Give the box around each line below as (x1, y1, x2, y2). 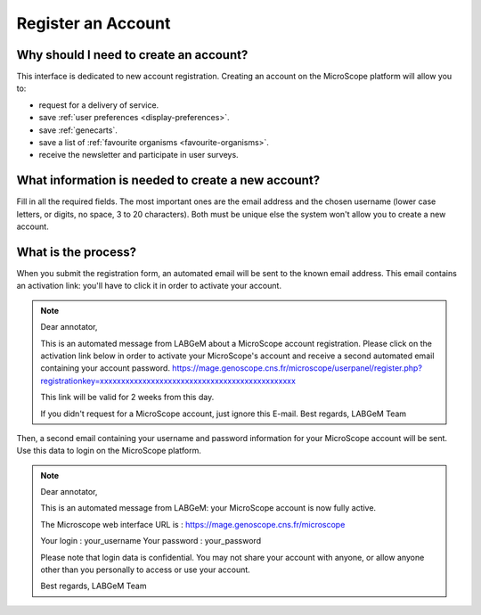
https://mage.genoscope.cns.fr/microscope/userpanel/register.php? (172, 363, 423, 373)
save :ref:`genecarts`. (38, 125, 118, 135)
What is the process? (16, 244, 137, 259)
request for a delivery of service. (38, 99, 159, 111)
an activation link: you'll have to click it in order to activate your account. (16, 281, 282, 291)
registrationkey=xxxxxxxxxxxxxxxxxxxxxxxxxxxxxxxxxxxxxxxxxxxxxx (40, 375, 296, 386)
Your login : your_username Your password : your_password (40, 536, 262, 546)
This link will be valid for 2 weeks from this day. (40, 392, 215, 403)
